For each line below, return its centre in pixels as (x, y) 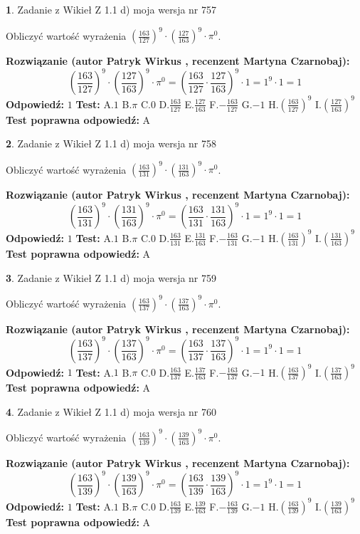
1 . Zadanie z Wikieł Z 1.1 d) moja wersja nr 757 (111, 9)
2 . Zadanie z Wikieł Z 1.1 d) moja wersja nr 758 (111, 143)
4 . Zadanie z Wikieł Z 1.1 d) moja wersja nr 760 (111, 411)
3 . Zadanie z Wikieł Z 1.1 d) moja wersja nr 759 (111, 277)
